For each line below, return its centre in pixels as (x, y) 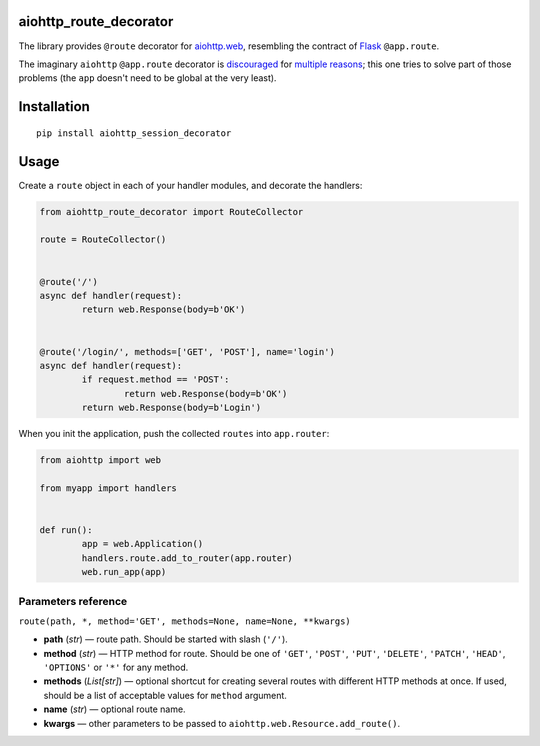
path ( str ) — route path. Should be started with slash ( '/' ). (166, 639)
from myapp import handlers (108, 488)
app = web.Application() (142, 544)
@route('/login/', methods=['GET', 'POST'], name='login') (187, 351)
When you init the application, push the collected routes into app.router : (174, 434)
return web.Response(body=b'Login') (171, 408)
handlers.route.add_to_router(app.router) (187, 558)
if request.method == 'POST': (155, 379)
